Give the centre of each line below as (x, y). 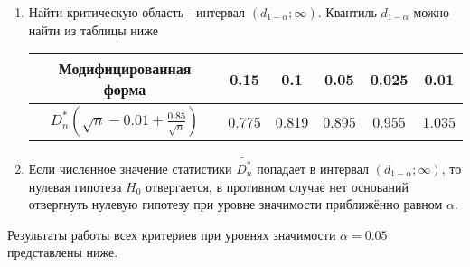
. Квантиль (347, 12)
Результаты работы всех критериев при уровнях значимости (172, 234)
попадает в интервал (313, 168)
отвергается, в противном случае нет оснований (277, 186)
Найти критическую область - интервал (137, 12)
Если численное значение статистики (130, 168)
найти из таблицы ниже (93, 29)
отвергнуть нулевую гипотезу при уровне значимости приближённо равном (235, 204)
